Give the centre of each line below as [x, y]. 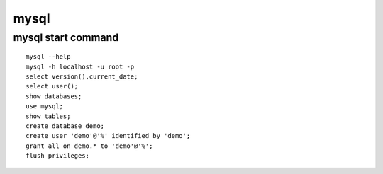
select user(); [52, 86]
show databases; [54, 96]
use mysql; [45, 106]
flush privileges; [58, 156]
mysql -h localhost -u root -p [80, 66]
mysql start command [66, 37]
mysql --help [48, 57]
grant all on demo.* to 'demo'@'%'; [89, 146]
